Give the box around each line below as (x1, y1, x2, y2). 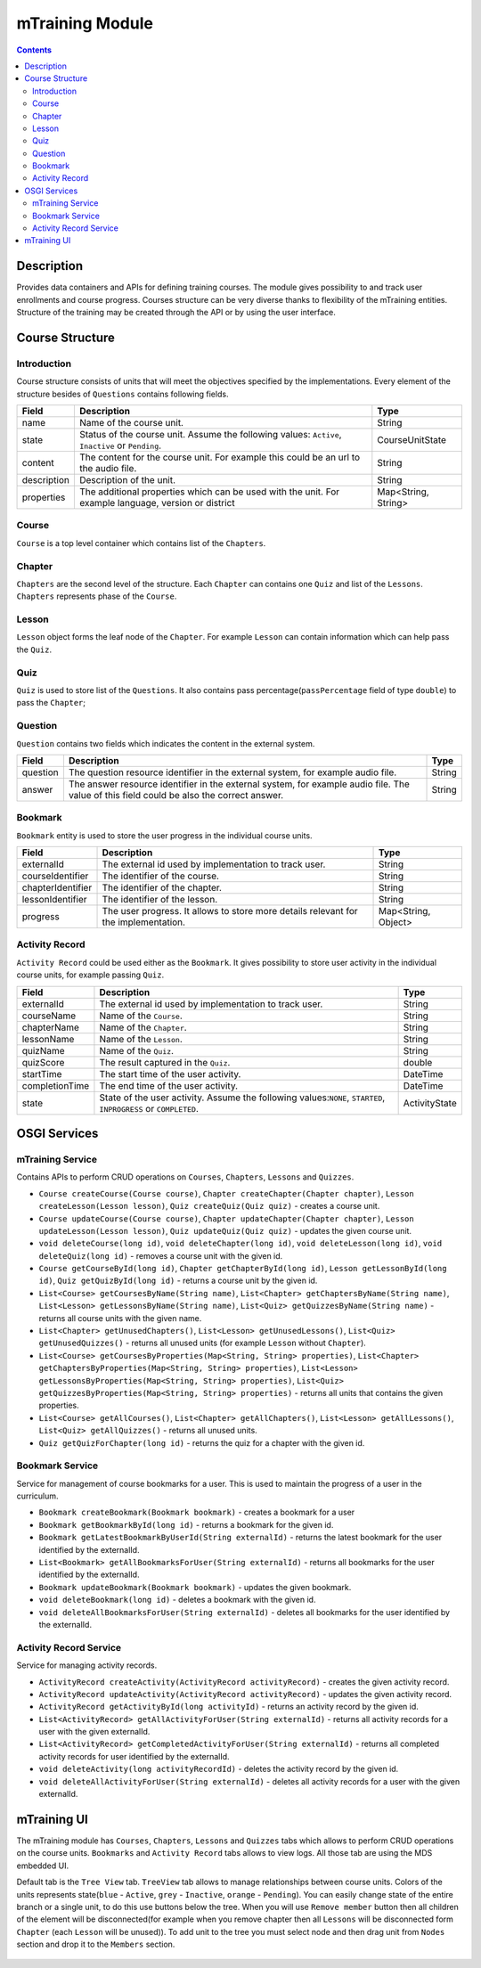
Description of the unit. (78, 474, 176, 486)
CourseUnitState (377, 434, 447, 446)
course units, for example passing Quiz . (16, 969, 165, 980)
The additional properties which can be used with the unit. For (78, 486, 340, 498)
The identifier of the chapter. (102, 882, 223, 894)
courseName (21, 1009, 77, 1022)
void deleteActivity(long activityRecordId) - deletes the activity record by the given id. (38, 1764, 399, 1775)
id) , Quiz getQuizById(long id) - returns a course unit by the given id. (38, 1275, 318, 1286)
